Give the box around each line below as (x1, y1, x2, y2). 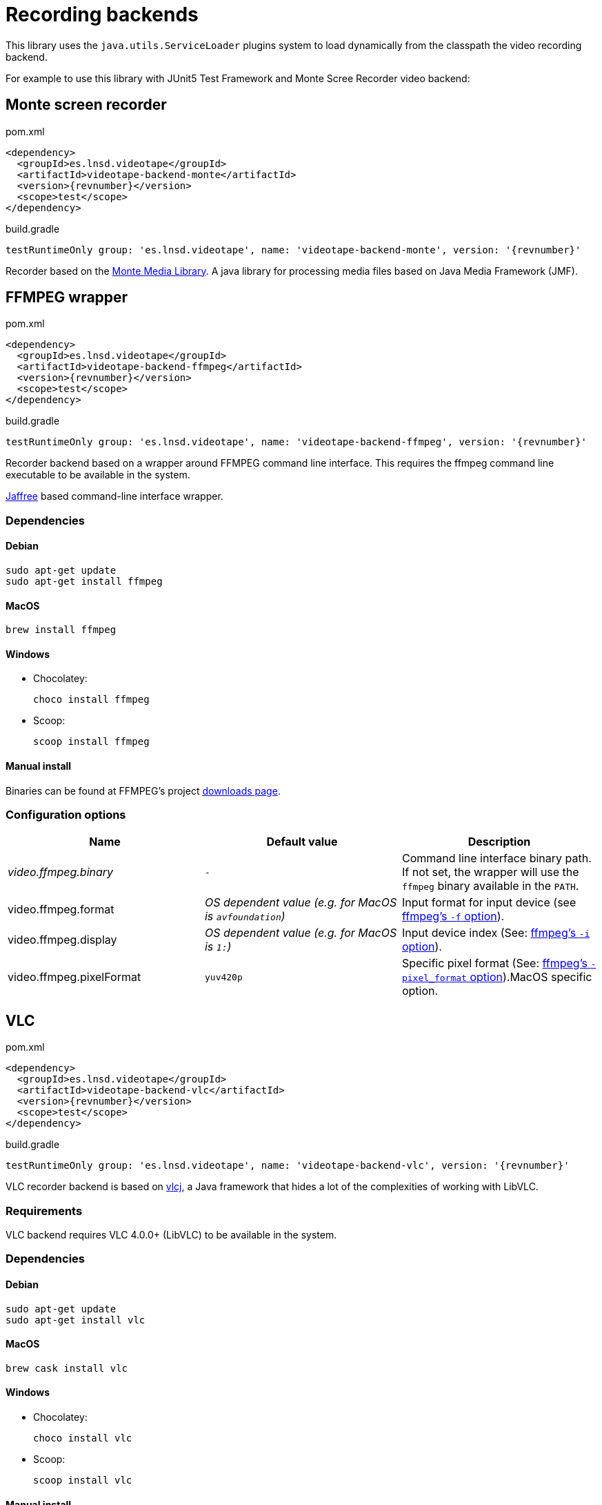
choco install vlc (33, 1433, 132, 1444)
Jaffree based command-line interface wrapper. (6, 490, 223, 503)
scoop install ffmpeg (33, 736, 150, 748)
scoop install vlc (33, 1475, 132, 1486)
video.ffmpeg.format (8, 902, 114, 917)
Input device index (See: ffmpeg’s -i (401, 926, 590, 940)
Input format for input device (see (401, 895, 576, 910)
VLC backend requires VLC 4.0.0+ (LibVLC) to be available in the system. (6, 1229, 337, 1241)
